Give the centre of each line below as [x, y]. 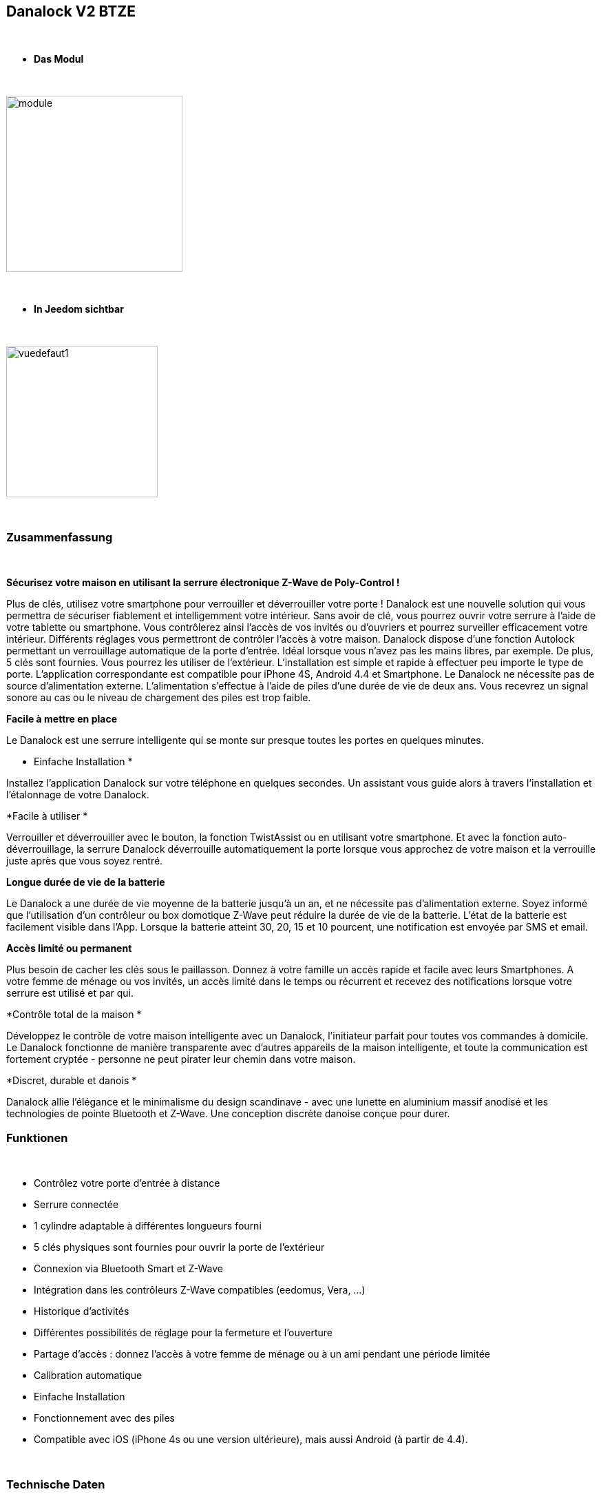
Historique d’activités [82, 1311]
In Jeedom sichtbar [79, 309]
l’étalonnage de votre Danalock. [78, 795]
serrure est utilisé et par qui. [70, 993]
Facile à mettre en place [62, 719]
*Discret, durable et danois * [72, 1081]
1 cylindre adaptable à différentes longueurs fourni [148, 1225]
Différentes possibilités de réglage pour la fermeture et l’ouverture [183, 1332]
